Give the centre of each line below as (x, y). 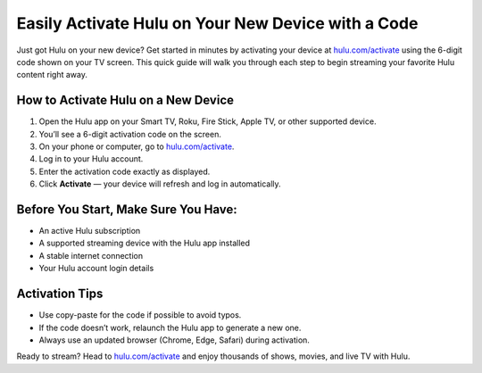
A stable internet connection (91, 255)
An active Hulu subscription (90, 231)
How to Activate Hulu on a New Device (125, 100)
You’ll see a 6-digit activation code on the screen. (130, 134)
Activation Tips (60, 294)
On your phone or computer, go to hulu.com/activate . (137, 146)
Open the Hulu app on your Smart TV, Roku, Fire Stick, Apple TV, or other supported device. (208, 121)
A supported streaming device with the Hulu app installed (144, 243)
